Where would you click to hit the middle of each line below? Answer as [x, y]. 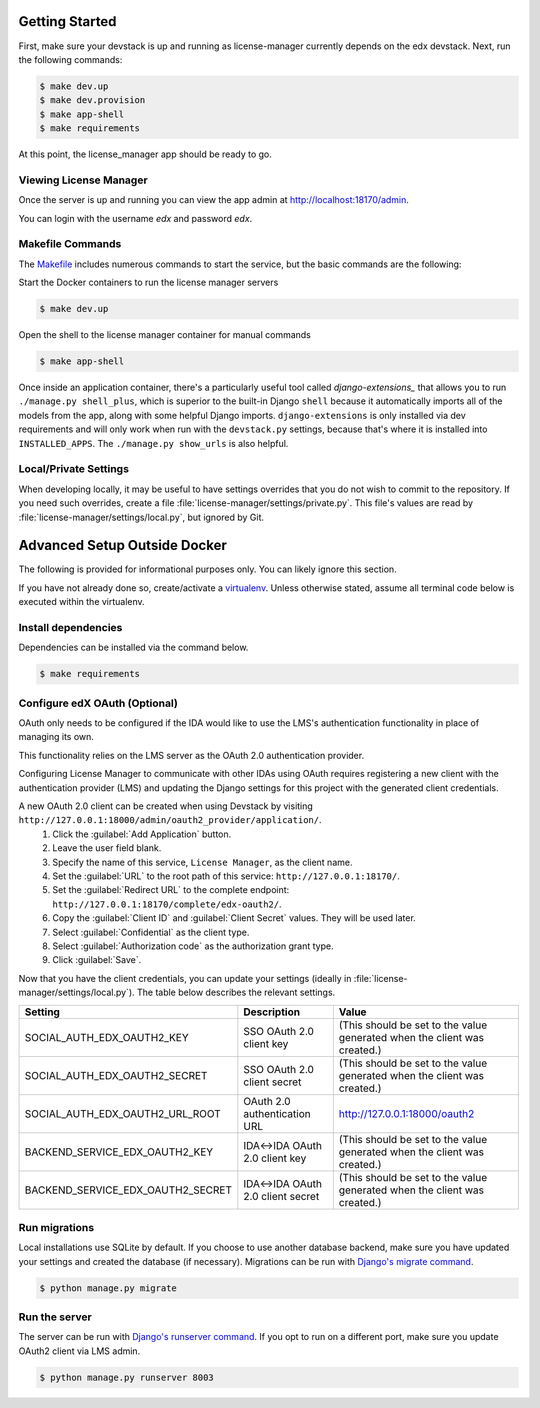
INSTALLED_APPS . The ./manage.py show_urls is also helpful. [153, 443]
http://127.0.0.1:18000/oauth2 [406, 1113]
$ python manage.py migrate [108, 1288]
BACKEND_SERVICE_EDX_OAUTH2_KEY [119, 1152]
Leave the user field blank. [107, 848]
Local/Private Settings [74, 469]
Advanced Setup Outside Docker [122, 545]
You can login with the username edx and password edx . [135, 218]
